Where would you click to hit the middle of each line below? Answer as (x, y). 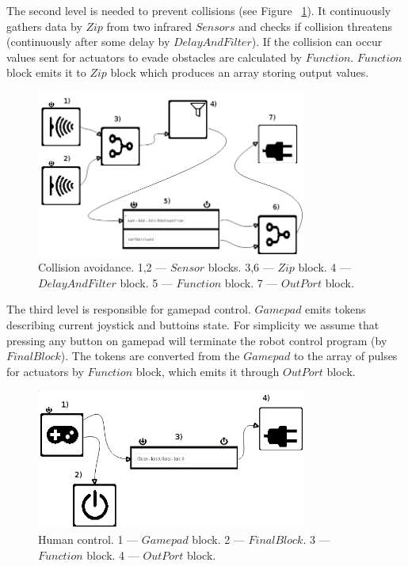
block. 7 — (251, 282)
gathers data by (44, 26)
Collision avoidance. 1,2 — (103, 267)
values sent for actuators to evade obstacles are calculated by (154, 57)
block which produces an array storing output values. (240, 72)
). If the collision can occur (317, 42)
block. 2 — (218, 539)
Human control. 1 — (88, 539)
